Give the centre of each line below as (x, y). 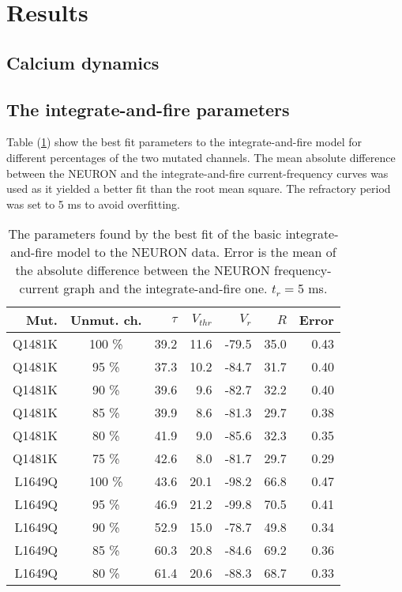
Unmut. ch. (106, 320)
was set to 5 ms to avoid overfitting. (93, 204)
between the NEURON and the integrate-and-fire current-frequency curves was (197, 173)
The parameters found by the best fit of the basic (145, 234)
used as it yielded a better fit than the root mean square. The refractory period (199, 189)
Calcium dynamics (83, 62)
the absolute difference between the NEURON (143, 270)
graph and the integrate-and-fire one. (165, 288)
